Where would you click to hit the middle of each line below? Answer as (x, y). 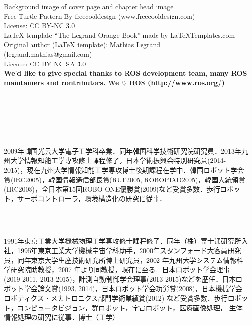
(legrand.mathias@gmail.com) (48, 54)
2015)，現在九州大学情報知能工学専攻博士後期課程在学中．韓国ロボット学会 (124, 170)
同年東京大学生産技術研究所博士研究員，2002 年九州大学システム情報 (127, 260)
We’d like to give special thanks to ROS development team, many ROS (126, 73)
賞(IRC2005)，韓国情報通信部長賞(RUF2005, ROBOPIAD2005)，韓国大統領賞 (125, 179)
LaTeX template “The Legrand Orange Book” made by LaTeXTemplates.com (119, 35)
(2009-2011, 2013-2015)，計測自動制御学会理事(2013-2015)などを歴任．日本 (120, 279)
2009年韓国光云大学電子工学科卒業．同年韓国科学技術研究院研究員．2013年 (123, 151)
